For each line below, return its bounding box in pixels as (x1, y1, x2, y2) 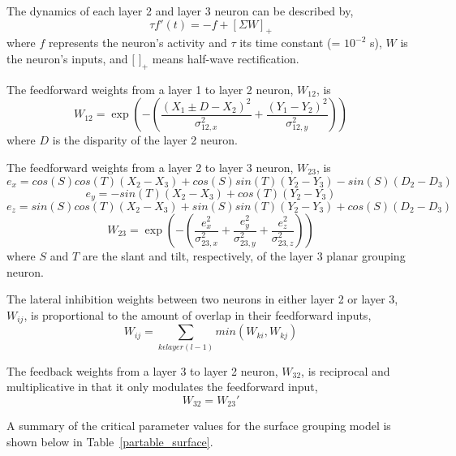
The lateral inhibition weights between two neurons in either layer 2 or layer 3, (6, 290, 398, 308)
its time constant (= (239, 34, 341, 51)
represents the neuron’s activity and (49, 34, 227, 51)
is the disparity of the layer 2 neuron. (52, 131, 238, 148)
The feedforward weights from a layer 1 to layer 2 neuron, (6, 80, 294, 97)
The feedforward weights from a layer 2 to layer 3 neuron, (6, 158, 294, 175)
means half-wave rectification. (152, 49, 299, 67)
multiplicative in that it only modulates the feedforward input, (6, 378, 318, 395)
